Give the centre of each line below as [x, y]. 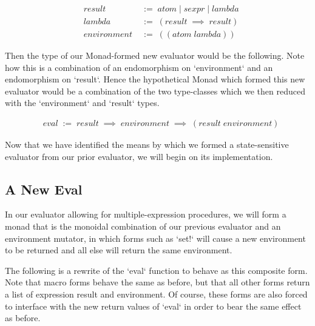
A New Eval [44, 189]
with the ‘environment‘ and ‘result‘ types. [82, 103]
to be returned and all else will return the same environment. [119, 250]
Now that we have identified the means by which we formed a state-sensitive [147, 145]
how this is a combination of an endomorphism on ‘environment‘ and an [139, 67]
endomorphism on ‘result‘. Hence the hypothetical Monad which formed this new [155, 79]
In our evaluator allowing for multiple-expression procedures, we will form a [146, 214]
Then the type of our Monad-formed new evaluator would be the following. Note [155, 55]
